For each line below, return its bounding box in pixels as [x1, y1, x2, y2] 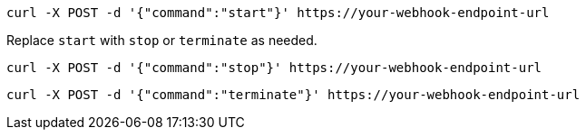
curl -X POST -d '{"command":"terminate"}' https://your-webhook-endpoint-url [6, 87, 581, 102]
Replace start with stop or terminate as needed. [6, 32, 317, 48]
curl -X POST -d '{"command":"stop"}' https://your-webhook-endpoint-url [6, 60, 542, 75]
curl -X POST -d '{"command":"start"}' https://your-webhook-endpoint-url [6, 5, 550, 20]
